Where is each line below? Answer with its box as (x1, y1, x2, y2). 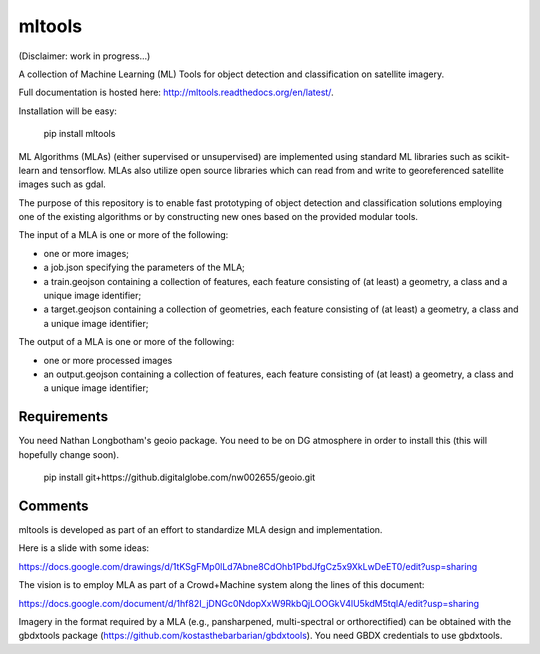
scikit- (483, 150, 510, 162)
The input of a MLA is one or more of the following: (18, 229, 229, 241)
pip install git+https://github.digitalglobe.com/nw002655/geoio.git (43, 471, 316, 484)
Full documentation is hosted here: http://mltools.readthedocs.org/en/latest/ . (18, 86, 334, 99)
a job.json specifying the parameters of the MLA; (43, 261, 245, 274)
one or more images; (43, 247, 130, 259)
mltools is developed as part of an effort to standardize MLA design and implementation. (18, 523, 383, 535)
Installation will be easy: (18, 105, 117, 117)
